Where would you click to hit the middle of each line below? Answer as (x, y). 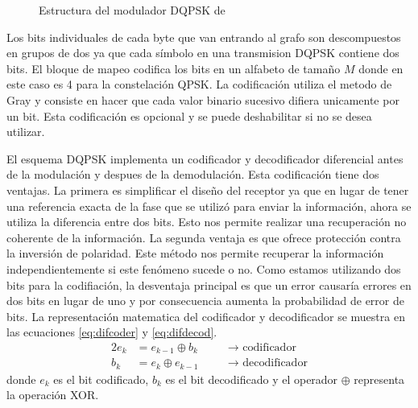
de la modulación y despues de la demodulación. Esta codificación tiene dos (193, 174)
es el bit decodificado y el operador (252, 379)
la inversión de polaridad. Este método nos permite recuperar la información (195, 253)
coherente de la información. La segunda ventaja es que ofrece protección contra (204, 237)
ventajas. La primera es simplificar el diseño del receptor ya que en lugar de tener (208, 190)
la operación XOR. (53, 395)
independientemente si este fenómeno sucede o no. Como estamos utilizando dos (204, 268)
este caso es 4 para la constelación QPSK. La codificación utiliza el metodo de (199, 84)
